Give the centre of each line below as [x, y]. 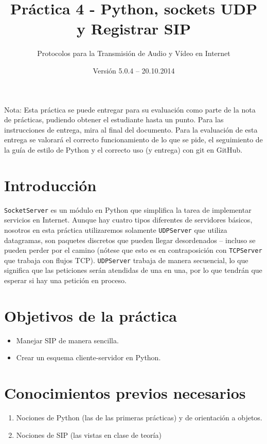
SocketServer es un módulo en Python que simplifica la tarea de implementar [128, 209]
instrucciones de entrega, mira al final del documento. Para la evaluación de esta [131, 129]
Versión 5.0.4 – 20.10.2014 [134, 70]
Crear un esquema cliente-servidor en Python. [88, 357]
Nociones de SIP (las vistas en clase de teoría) [89, 434]
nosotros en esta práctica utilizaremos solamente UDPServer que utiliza [116, 229]
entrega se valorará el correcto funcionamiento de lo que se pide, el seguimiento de [133, 140]
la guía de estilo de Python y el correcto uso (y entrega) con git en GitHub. [123, 149]
